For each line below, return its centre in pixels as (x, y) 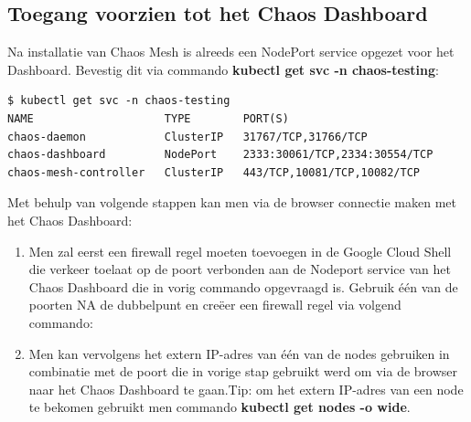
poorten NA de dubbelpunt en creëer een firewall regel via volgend (215, 305)
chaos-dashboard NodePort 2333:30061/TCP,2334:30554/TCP (220, 155)
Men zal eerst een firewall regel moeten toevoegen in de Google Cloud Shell (240, 251)
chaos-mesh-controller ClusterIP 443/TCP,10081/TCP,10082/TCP (214, 172)
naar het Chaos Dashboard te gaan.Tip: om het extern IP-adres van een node (246, 389)
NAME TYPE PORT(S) (148, 118)
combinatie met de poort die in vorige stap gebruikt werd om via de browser (243, 371)
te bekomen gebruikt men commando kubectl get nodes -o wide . (219, 407)
